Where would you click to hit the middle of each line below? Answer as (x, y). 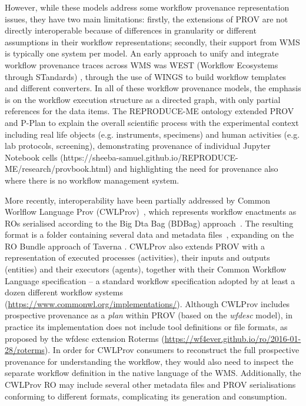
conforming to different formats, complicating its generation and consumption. (146, 396)
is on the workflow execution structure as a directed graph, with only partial (143, 99)
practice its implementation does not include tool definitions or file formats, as (146, 327)
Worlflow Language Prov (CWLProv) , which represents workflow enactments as (151, 212)
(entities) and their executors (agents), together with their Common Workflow (146, 269)
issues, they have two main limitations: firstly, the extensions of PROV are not (147, 19)
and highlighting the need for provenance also (196, 169)
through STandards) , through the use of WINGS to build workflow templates (146, 76)
